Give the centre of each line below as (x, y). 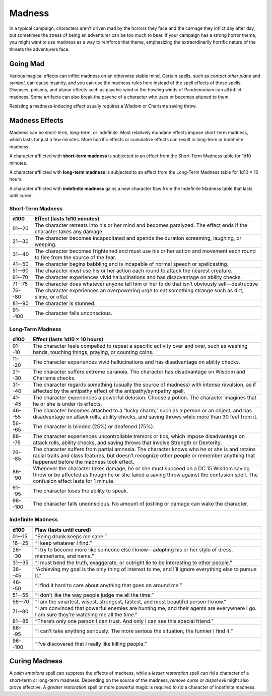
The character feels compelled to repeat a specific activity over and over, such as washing (140, 346)
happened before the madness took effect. (84, 462)
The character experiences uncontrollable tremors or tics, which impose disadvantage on (139, 436)
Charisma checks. (54, 378)
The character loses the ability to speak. (81, 491)
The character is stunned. (65, 303)
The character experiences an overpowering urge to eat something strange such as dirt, (139, 291)
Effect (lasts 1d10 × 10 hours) (68, 339)
